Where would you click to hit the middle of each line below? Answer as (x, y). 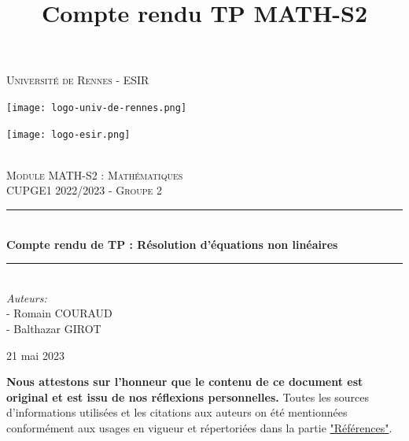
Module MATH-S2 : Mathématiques (95, 174)
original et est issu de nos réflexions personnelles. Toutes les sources (188, 397)
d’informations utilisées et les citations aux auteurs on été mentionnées (177, 412)
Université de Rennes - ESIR (78, 80)
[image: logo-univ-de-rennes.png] (97, 107)
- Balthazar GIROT (54, 329)
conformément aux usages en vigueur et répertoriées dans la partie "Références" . (199, 428)
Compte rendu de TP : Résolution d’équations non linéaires (172, 244)
